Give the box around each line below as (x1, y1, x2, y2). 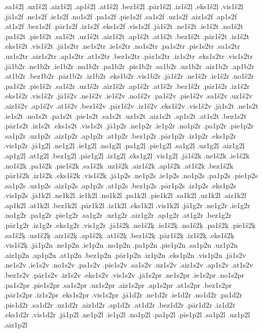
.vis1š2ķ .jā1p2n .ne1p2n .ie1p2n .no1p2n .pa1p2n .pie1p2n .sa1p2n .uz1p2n (4, 240, 238, 250)
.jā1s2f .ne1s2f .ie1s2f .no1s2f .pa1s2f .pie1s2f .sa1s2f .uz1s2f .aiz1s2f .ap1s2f (4, 11, 237, 21)
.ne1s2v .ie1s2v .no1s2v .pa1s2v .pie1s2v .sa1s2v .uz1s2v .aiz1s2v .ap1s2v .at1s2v (4, 259, 253, 270)
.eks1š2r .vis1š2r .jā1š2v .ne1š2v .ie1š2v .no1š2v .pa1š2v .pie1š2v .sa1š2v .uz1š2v (4, 90, 253, 101)
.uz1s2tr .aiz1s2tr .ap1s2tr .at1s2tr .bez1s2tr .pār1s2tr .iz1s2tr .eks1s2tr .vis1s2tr (4, 50, 253, 61)
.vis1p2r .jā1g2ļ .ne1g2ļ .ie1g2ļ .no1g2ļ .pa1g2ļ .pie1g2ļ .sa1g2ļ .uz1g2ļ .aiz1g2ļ (4, 140, 245, 151)
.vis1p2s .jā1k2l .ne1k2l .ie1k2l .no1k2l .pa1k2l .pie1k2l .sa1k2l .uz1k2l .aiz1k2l (4, 190, 247, 201)
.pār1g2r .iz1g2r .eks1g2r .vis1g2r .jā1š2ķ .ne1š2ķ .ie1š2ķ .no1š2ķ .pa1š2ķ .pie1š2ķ (4, 220, 256, 230)
